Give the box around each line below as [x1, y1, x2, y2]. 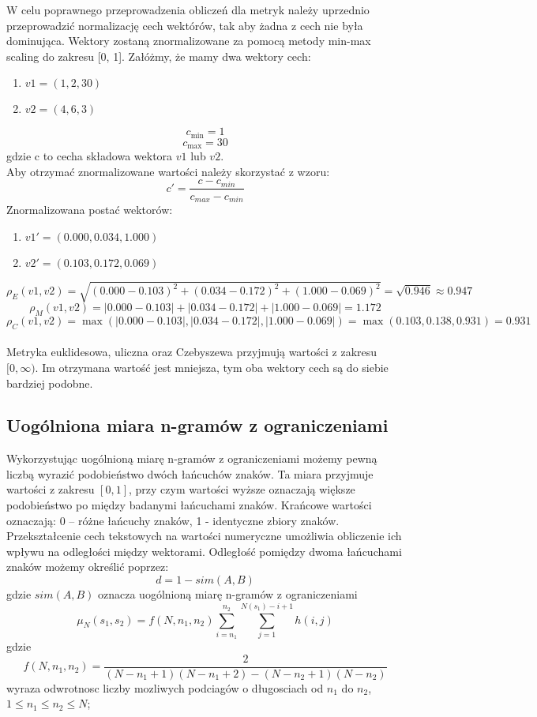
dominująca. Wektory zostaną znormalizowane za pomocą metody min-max [6, 32, 371, 49]
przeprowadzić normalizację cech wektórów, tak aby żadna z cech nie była [6, 17, 363, 33]
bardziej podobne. [6, 374, 93, 391]
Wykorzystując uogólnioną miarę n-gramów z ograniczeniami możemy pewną [6, 450, 377, 467]
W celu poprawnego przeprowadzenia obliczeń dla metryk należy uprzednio [6, 2, 370, 17]
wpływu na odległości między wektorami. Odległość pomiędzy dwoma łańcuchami [6, 542, 402, 559]
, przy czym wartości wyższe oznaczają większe [128, 481, 355, 497]
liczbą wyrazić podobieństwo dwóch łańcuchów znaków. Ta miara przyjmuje [6, 465, 374, 482]
